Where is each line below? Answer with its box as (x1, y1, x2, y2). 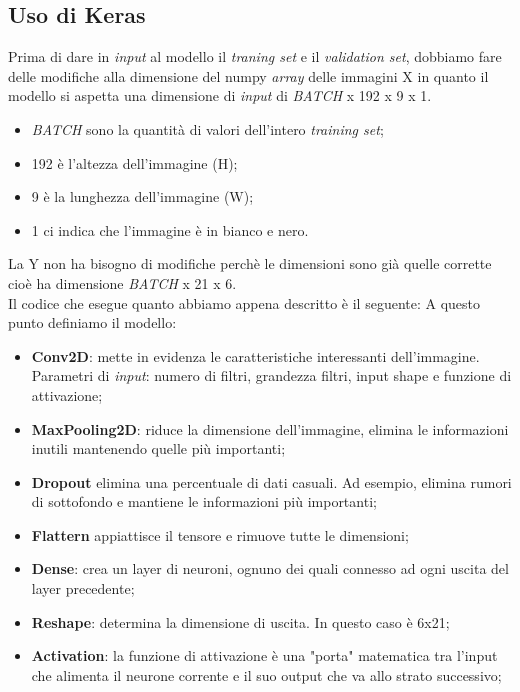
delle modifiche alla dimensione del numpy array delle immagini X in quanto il (8, 65, 489, 86)
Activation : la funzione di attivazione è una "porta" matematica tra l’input (31, 645, 498, 666)
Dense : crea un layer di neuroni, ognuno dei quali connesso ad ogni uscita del (31, 558, 509, 579)
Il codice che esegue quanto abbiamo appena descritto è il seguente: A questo (8, 292, 481, 313)
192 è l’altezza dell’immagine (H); (31, 152, 238, 173)
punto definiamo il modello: (8, 312, 177, 333)
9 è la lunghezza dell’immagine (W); (31, 186, 254, 207)
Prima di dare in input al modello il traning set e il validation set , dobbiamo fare (8, 46, 502, 67)
